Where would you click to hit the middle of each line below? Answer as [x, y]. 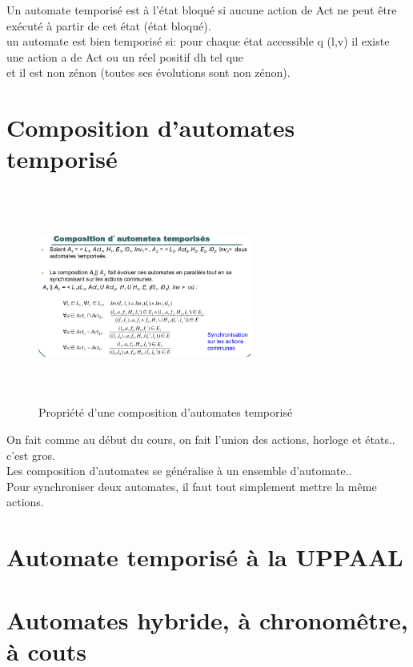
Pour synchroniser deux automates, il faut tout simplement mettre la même [192, 486]
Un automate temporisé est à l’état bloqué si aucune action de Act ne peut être [202, 10]
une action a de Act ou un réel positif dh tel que [125, 56]
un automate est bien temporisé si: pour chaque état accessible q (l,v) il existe [198, 41]
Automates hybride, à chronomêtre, [207, 619]
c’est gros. [31, 455]
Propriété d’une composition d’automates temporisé [166, 412]
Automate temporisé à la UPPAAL [205, 557]
